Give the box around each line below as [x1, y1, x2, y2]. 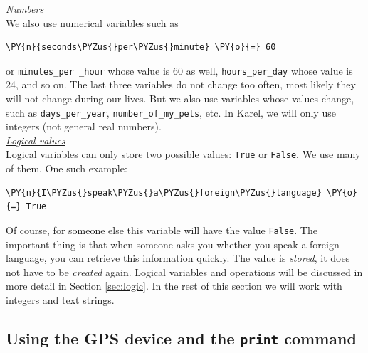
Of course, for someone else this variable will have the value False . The [6, 222, 317, 237]
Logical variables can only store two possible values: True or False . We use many [6, 147, 361, 162]
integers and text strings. [6, 292, 115, 307]
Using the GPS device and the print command [6, 327, 357, 349]
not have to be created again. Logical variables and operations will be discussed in [6, 264, 363, 279]
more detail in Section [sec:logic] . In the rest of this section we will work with [6, 278, 342, 293]
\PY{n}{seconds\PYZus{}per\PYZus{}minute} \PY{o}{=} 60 [6, 42, 276, 53]
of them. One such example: [6, 161, 127, 176]
